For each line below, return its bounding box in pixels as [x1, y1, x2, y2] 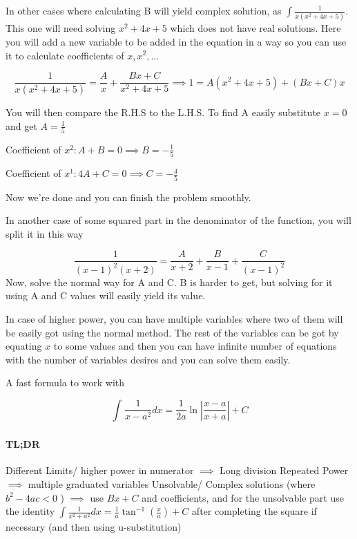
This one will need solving [6, 21, 116, 35]
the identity [6, 504, 55, 518]
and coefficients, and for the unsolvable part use [142, 490, 344, 504]
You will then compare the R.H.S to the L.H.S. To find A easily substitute [6, 105, 321, 119]
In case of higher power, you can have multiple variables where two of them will [6, 311, 343, 325]
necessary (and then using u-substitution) [6, 520, 182, 534]
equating [6, 339, 42, 353]
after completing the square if [191, 504, 317, 518]
